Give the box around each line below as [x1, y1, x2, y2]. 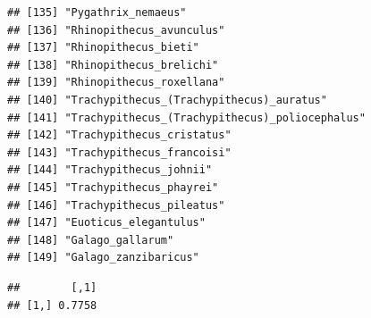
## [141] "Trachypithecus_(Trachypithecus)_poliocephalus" [7, 111, 366, 124]
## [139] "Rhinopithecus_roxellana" [7, 76, 225, 89]
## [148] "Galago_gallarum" [7, 233, 174, 247]
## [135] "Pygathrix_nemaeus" [7, 6, 187, 19]
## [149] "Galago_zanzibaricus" [7, 251, 199, 264]
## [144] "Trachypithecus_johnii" [7, 163, 213, 177]
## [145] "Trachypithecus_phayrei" [7, 180, 219, 194]
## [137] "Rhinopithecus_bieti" [7, 41, 199, 54]
